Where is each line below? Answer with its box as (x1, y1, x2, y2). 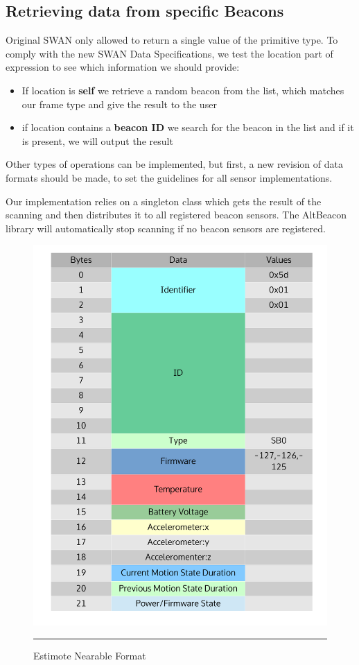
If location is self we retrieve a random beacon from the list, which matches (21, 83, 344, 97)
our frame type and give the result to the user (21, 96, 217, 111)
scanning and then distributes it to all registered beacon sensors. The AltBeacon (6, 207, 347, 222)
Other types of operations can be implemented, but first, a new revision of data (6, 157, 343, 171)
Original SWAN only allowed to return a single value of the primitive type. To (6, 33, 338, 47)
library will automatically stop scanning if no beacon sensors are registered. (6, 221, 326, 235)
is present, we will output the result (21, 133, 173, 148)
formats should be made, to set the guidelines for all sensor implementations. (6, 170, 333, 184)
